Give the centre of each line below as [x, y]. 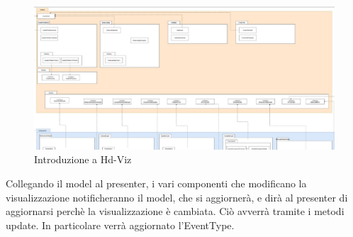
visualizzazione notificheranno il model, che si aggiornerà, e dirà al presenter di [177, 197]
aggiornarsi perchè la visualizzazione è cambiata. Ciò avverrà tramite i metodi [175, 211]
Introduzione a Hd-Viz [83, 159]
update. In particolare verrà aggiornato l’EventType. [120, 225]
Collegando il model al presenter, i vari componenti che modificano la [156, 183]
